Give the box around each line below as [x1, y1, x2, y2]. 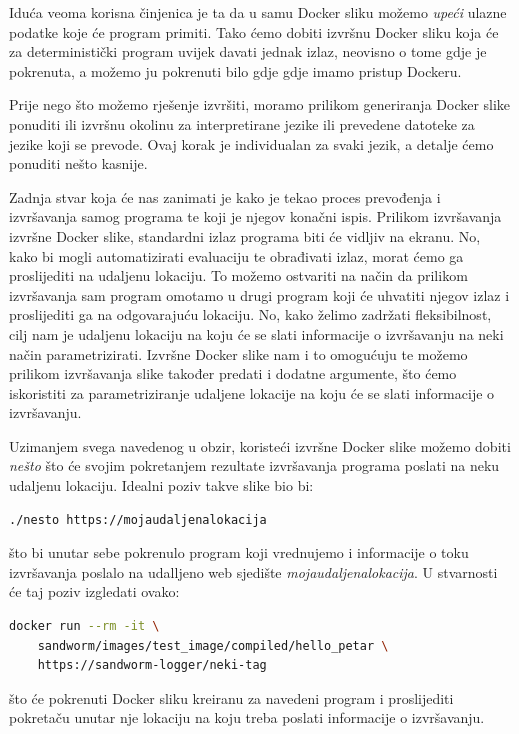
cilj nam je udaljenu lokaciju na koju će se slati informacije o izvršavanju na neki [9, 323, 504, 344]
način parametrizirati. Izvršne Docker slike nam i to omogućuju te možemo [9, 343, 468, 364]
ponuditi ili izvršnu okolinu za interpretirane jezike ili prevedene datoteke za [9, 113, 475, 134]
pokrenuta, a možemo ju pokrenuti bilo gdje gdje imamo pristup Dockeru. [9, 60, 462, 81]
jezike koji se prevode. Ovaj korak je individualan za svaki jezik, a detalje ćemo [9, 133, 494, 154]
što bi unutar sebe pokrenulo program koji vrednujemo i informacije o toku [9, 542, 469, 563]
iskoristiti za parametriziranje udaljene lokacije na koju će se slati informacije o [9, 382, 495, 403]
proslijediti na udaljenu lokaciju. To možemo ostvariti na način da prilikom [9, 265, 468, 286]
